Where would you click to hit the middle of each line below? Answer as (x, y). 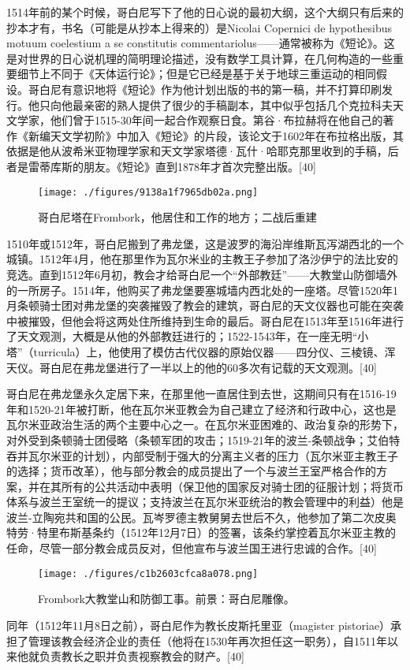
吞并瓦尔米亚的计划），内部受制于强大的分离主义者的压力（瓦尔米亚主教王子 (202, 455)
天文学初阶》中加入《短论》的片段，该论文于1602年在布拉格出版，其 (227, 135)
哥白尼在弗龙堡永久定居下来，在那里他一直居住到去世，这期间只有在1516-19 (201, 394)
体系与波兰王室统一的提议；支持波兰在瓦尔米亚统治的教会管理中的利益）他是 (205, 502)
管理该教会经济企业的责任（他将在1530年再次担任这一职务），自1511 (202, 640)
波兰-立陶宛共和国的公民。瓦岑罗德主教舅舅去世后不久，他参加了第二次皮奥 (201, 517)
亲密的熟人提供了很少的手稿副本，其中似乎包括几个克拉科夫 (238, 104)
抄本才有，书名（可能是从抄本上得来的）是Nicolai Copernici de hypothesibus (199, 27)
